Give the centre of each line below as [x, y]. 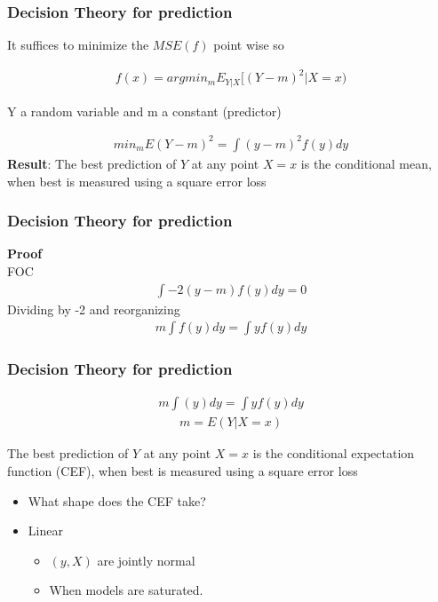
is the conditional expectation [334, 453]
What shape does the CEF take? [117, 500]
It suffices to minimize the [78, 45]
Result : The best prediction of [92, 163]
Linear [45, 531]
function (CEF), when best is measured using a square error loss [183, 471]
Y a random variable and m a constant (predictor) [144, 111]
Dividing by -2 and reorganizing [94, 309]
